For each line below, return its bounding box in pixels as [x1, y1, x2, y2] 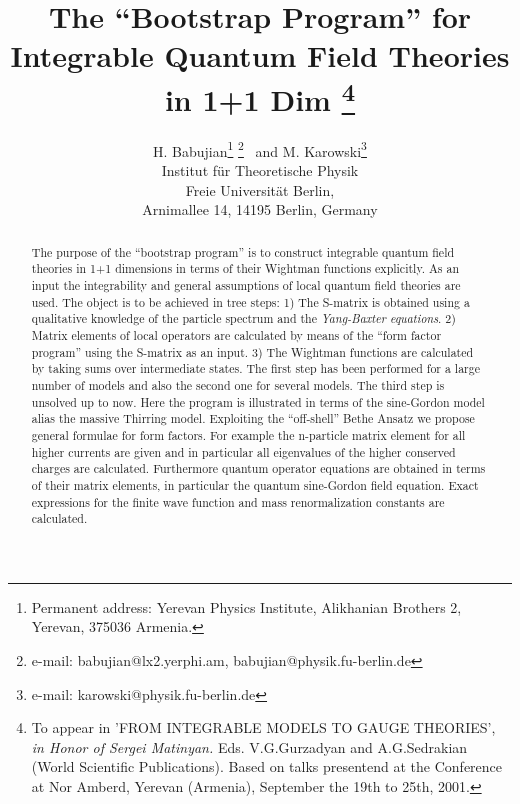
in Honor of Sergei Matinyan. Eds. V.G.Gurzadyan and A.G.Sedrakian [31, 736, 468, 757]
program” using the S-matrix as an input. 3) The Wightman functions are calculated [31, 343, 474, 360]
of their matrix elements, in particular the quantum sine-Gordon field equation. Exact [31, 476, 479, 493]
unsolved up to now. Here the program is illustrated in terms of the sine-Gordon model [31, 393, 485, 410]
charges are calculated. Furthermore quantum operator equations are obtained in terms [31, 460, 486, 477]
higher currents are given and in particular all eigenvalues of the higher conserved [31, 443, 456, 460]
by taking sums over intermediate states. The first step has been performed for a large [31, 360, 481, 377]
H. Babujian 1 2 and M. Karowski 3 [153, 137, 367, 161]
